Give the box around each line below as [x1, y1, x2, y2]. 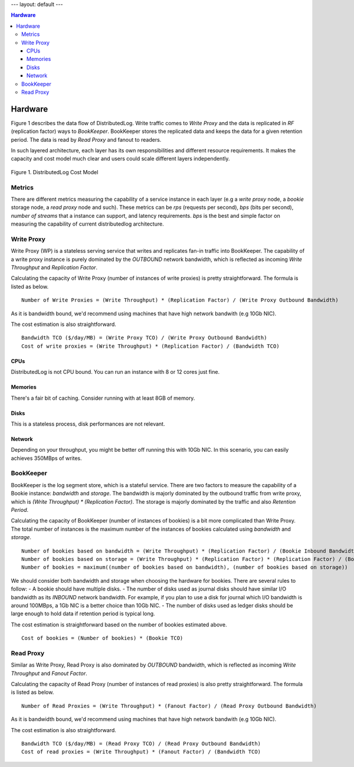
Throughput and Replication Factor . [11, 264, 97, 271]
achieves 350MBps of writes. [11, 455, 82, 462]
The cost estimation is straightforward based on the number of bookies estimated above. [11, 621, 227, 628]
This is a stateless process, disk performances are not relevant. [11, 420, 165, 427]
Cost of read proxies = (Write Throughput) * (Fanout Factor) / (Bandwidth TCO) [21, 749, 261, 755]
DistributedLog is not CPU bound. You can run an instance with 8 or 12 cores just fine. [11, 368, 220, 376]
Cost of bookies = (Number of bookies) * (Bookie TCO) [21, 635, 183, 642]
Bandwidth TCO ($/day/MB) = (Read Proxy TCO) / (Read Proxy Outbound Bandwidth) [21, 740, 261, 747]
